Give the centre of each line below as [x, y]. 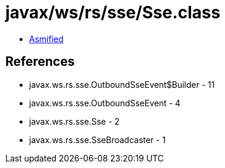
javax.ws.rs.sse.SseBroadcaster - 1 [97, 140]
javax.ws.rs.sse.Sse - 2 [75, 121]
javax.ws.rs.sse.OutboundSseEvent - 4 [105, 103]
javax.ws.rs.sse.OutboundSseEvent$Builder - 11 [122, 84]
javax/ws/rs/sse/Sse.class [113, 12]
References [40, 62]
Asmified [47, 39]
